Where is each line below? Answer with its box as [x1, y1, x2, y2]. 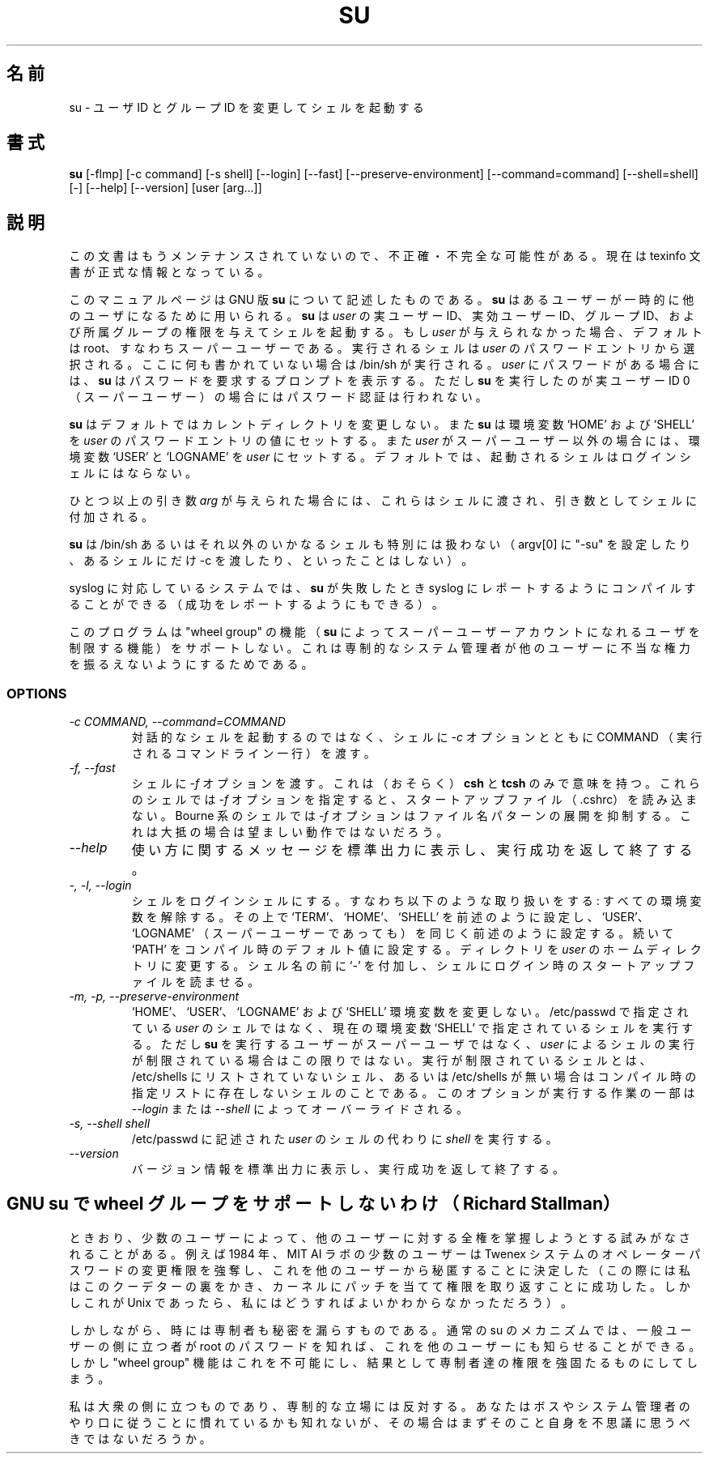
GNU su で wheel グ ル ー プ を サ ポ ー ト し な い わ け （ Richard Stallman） [6, 1193, 620, 1215]
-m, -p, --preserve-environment [69, 989, 240, 1004]
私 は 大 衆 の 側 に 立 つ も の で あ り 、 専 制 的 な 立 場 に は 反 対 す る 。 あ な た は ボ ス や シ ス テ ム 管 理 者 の [69, 1398, 690, 1413]
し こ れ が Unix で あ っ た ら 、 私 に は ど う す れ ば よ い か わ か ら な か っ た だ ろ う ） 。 [69, 1295, 573, 1309]
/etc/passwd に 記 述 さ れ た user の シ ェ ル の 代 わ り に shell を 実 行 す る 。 [131, 1132, 558, 1146]
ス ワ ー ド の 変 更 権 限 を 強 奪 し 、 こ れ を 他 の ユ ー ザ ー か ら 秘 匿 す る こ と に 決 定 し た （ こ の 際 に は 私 [69, 1262, 690, 1277]
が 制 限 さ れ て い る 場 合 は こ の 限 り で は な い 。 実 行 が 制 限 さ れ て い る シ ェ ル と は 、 [131, 1053, 652, 1068]
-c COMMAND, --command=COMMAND [69, 715, 286, 729]
